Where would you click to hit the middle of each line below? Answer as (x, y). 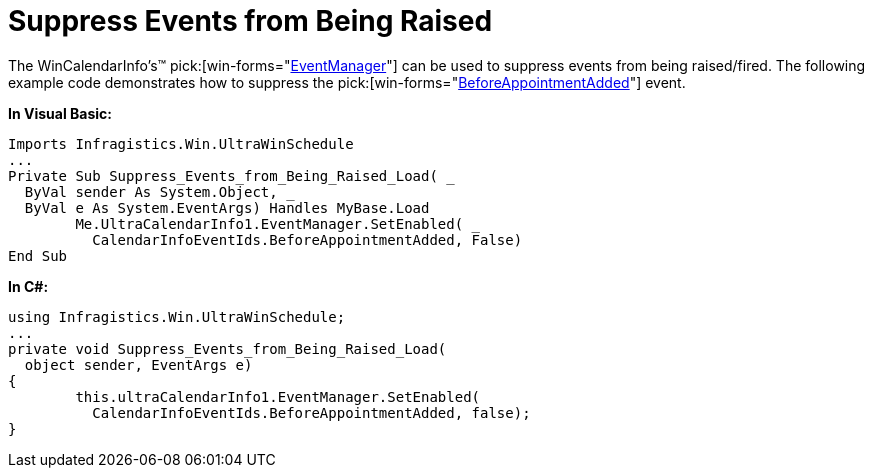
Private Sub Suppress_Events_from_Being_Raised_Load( (223, 175)
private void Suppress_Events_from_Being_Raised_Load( (227, 348)
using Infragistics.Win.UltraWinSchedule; (177, 316)
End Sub (38, 255)
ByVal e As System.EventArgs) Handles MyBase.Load (227, 207)
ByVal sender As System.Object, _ (159, 191)
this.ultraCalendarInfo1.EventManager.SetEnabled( (278, 396)
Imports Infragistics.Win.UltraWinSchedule (181, 143)
